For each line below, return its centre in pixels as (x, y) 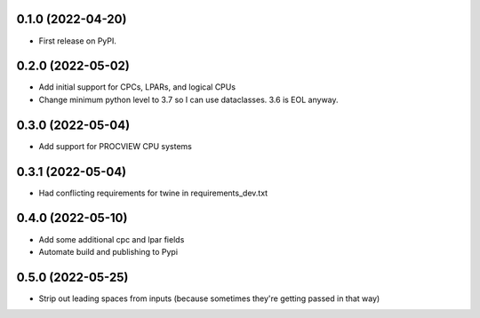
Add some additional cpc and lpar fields (112, 239)
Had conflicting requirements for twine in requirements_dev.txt (153, 193)
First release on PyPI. (78, 41)
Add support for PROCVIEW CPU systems (116, 146)
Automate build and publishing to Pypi (108, 251)
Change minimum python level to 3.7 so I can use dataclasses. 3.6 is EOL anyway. (188, 99)
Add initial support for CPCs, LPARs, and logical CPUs (137, 87)
